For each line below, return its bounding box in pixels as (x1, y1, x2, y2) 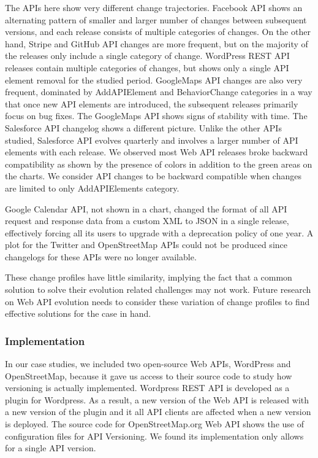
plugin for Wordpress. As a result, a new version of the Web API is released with (5, 393, 309, 406)
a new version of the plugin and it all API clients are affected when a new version (5, 405, 311, 418)
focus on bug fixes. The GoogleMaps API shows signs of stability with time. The (5, 109, 308, 122)
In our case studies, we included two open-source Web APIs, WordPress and (5, 357, 291, 370)
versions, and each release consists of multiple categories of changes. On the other (5, 25, 311, 38)
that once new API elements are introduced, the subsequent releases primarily (5, 97, 298, 110)
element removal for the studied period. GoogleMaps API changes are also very (5, 73, 303, 86)
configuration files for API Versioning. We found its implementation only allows (5, 429, 304, 442)
